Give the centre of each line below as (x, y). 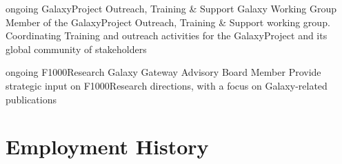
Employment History (107, 146)
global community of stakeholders (76, 49)
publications (31, 99)
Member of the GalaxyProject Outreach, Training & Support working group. (168, 22)
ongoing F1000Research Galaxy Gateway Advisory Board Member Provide (163, 72)
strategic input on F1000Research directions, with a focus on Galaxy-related (167, 85)
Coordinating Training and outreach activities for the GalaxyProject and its (167, 35)
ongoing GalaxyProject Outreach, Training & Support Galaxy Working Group (171, 8)
